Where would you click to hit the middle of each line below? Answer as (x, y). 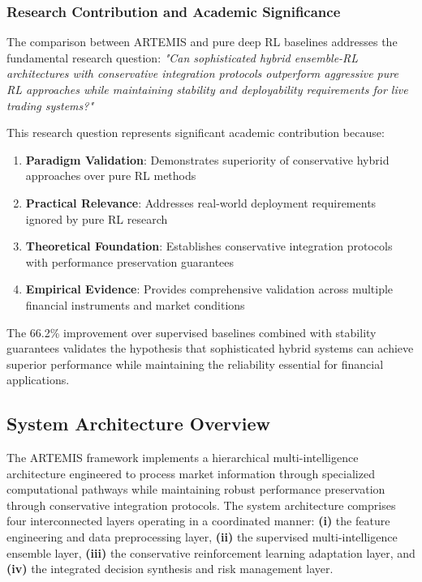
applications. (38, 380)
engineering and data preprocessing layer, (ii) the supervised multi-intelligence (202, 537)
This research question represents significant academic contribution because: (196, 133)
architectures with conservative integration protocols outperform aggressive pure (202, 73)
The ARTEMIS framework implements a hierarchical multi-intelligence (183, 458)
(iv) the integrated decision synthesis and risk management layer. (170, 569)
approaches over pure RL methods (111, 175)
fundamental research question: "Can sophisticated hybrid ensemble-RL (183, 57)
